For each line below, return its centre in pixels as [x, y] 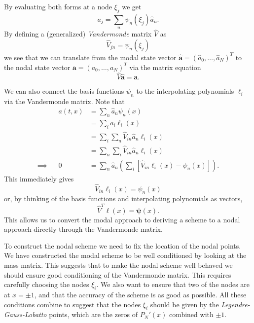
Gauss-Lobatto [25, 314]
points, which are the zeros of [93, 314]
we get [132, 6]
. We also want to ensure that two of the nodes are [173, 284]
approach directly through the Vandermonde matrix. [83, 229]
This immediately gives [39, 178]
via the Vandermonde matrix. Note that [64, 101]
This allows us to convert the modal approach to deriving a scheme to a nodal [122, 219]
